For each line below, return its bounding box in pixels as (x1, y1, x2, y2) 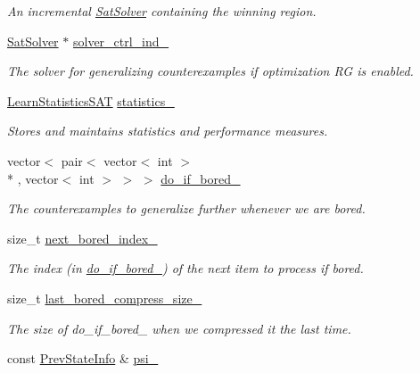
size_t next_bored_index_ (7, 228, 158, 247)
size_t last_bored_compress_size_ (7, 288, 202, 307)
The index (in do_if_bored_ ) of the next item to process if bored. (7, 259, 364, 278)
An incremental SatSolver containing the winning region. (7, 2, 317, 20)
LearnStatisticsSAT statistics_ (7, 91, 175, 110)
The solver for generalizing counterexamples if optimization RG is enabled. (7, 62, 414, 80)
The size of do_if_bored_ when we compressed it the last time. (7, 319, 351, 337)
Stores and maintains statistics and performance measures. (7, 121, 328, 140)
